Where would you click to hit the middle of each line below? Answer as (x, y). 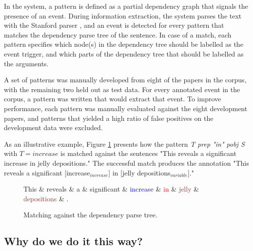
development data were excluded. (53, 127)
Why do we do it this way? (73, 241)
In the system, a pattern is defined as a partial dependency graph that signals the (126, 6)
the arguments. (26, 63)
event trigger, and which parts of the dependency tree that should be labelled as (124, 53)
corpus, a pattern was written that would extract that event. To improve (113, 99)
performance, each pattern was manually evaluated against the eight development (126, 108)
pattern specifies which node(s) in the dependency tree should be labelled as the (124, 44)
